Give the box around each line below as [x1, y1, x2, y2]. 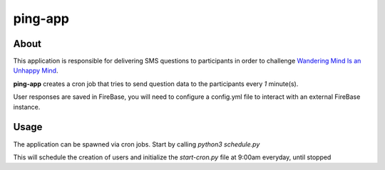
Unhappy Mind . [13, 66, 58, 75]
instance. [13, 102, 41, 111]
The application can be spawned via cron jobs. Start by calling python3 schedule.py [13, 139, 260, 149]
